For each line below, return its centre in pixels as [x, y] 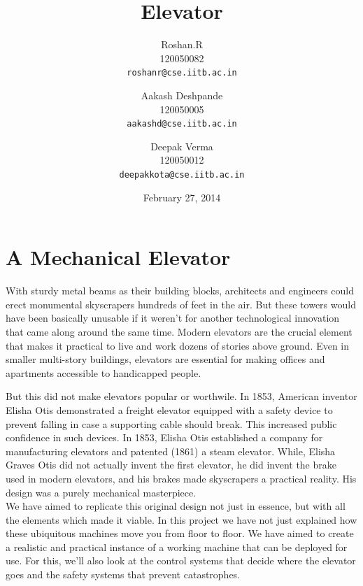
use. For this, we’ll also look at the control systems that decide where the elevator [181, 560]
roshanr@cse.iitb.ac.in [182, 73]
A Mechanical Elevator [118, 257]
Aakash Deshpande [182, 95]
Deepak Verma [182, 146]
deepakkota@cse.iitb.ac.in [182, 175]
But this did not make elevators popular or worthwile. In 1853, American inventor [181, 396]
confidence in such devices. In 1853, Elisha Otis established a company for [164, 437]
